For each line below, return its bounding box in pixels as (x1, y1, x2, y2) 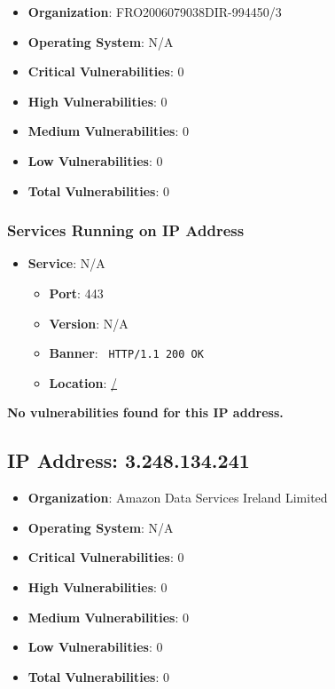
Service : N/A (27, 254, 105, 273)
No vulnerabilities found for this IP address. (7, 403, 284, 422)
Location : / (49, 373, 118, 392)
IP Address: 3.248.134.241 (7, 447, 250, 474)
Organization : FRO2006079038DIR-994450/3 (27, 3, 282, 20)
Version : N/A (49, 313, 129, 332)
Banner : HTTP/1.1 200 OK (49, 344, 204, 362)
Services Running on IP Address (7, 219, 245, 242)
